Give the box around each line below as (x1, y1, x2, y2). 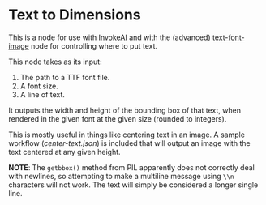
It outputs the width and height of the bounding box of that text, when (8, 105, 242, 115)
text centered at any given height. (8, 147, 121, 156)
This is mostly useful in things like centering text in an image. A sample (8, 130, 246, 139)
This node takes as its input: (8, 57, 103, 66)
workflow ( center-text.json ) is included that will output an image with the (8, 138, 251, 147)
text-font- (212, 32, 245, 42)
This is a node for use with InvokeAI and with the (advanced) (8, 32, 211, 42)
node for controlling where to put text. (31, 41, 158, 50)
